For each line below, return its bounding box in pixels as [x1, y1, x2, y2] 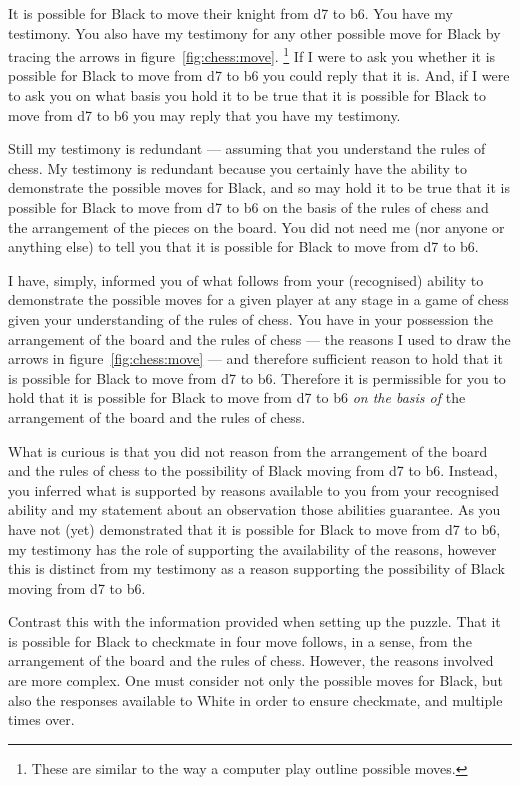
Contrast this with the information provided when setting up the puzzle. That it [8, 611, 501, 632]
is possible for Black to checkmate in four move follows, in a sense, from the [8, 630, 472, 651]
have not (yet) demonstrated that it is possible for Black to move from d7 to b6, [8, 518, 501, 539]
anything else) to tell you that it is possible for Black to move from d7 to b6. [8, 236, 479, 257]
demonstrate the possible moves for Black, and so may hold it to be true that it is [8, 177, 511, 198]
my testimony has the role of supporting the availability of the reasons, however [8, 538, 497, 559]
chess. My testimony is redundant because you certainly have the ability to [8, 157, 467, 178]
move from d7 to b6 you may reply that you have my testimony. [8, 104, 401, 125]
